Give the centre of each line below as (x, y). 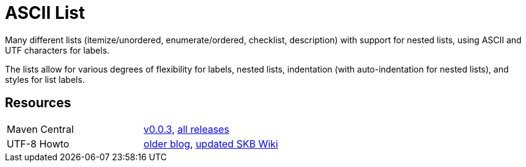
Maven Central (40, 129)
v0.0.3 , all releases (186, 129)
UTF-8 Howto (38, 144)
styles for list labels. (45, 79)
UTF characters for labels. (57, 50)
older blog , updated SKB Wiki (211, 144)
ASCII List (45, 13)
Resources (38, 103)
